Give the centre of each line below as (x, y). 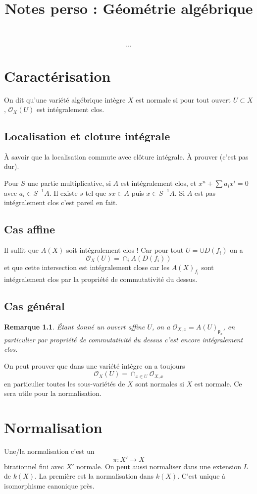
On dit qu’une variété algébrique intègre (65, 99)
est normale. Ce (218, 383)
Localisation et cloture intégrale (87, 136)
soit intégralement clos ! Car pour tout (125, 250)
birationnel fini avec (34, 466)
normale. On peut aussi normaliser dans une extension (159, 466)
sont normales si (160, 383)
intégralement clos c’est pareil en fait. (61, 202)
